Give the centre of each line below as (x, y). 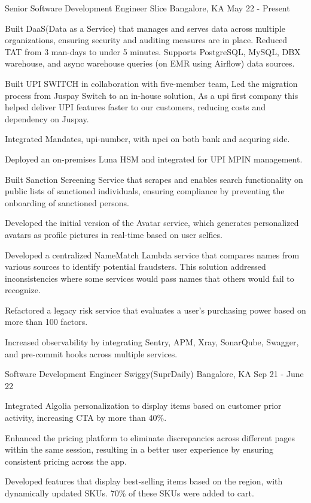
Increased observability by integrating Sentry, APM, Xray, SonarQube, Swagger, (152, 342)
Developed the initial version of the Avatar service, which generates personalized (152, 223)
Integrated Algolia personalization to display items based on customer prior (143, 406)
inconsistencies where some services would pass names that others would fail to (150, 278)
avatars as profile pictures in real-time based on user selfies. (114, 234)
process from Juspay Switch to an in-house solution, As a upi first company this (152, 95)
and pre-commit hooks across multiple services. (91, 353)
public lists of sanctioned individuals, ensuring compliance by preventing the (145, 191)
